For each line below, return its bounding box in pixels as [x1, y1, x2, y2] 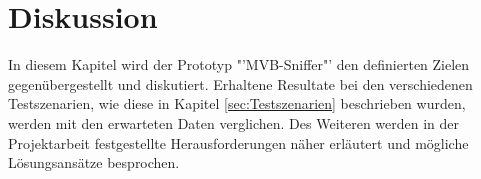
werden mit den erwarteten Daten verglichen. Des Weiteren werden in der [8, 112, 460, 133]
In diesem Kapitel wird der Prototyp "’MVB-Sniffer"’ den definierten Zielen [8, 54, 470, 75]
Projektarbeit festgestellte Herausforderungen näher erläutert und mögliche [8, 132, 469, 153]
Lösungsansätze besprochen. [8, 152, 180, 173]
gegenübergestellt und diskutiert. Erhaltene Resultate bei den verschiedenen [8, 73, 473, 94]
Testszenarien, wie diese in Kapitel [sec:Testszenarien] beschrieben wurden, [8, 93, 466, 114]
